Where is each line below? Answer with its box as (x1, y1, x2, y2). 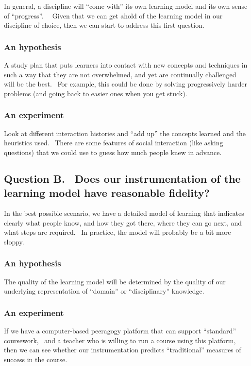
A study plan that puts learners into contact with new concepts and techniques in (4, 60, 248, 70)
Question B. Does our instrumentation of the (4, 171, 241, 186)
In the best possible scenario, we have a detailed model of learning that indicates (4, 208, 244, 218)
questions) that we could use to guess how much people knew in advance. (4, 147, 222, 157)
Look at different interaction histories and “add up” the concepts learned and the (4, 128, 246, 138)
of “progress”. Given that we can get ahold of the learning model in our (4, 10, 223, 20)
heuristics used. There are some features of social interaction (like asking (4, 138, 223, 148)
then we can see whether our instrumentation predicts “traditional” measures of (4, 345, 241, 355)
